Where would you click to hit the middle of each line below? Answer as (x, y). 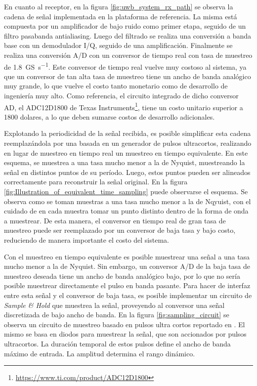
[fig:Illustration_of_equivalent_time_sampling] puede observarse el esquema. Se (126, 191)
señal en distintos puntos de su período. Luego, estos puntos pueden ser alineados (127, 172)
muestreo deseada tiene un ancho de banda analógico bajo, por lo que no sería (122, 276)
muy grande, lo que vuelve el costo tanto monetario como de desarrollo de (116, 86)
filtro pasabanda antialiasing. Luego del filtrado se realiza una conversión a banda (128, 35)
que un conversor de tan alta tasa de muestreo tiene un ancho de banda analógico (128, 76)
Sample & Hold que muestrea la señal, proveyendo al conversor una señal (114, 305)
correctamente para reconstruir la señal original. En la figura (96, 182)
